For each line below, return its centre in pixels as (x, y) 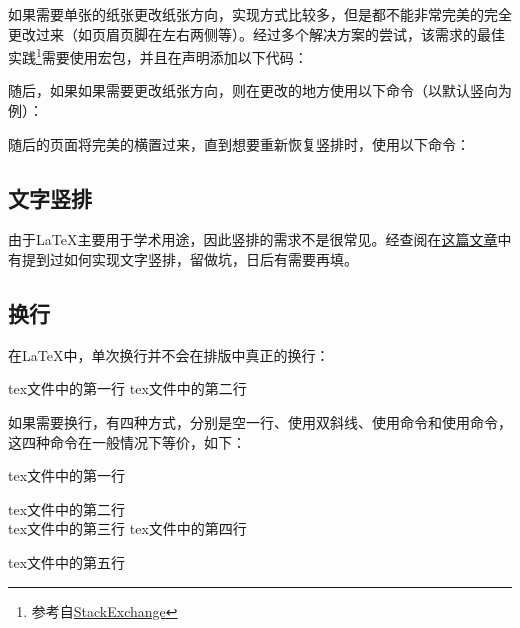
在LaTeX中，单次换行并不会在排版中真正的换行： (169, 354)
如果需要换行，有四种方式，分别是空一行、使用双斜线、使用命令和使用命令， (260, 422)
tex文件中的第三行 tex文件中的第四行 (127, 528)
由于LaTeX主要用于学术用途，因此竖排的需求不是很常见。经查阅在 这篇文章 (253, 239)
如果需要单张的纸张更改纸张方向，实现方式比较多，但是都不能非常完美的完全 (260, 14)
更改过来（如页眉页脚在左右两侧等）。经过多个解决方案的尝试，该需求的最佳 (256, 33)
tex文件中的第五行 (67, 561)
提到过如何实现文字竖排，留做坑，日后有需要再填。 (189, 259)
